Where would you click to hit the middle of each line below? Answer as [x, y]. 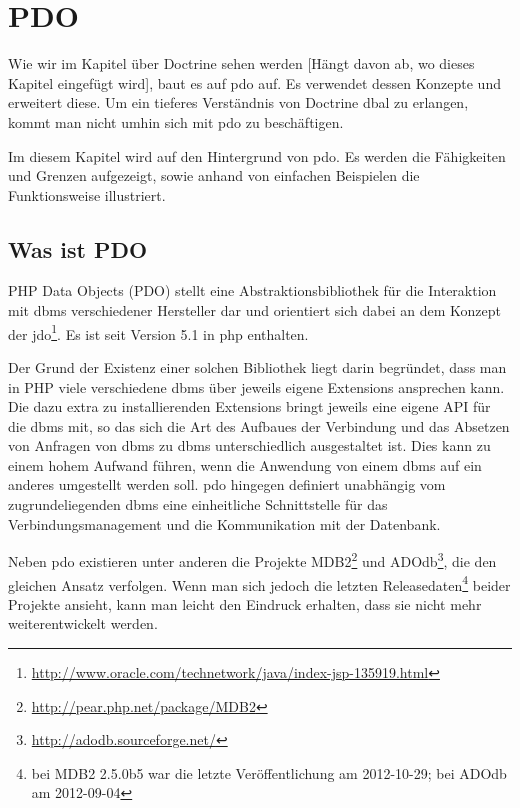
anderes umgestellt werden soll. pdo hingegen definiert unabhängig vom [227, 484]
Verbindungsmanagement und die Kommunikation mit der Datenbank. [224, 523]
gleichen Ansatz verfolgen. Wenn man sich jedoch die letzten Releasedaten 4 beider [259, 583]
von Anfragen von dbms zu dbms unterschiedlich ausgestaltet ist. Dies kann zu [249, 445]
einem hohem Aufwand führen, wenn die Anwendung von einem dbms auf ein [245, 464]
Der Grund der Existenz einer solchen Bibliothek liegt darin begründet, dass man [257, 366]
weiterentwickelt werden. [83, 623]
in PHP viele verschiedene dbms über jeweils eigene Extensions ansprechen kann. [256, 386]
